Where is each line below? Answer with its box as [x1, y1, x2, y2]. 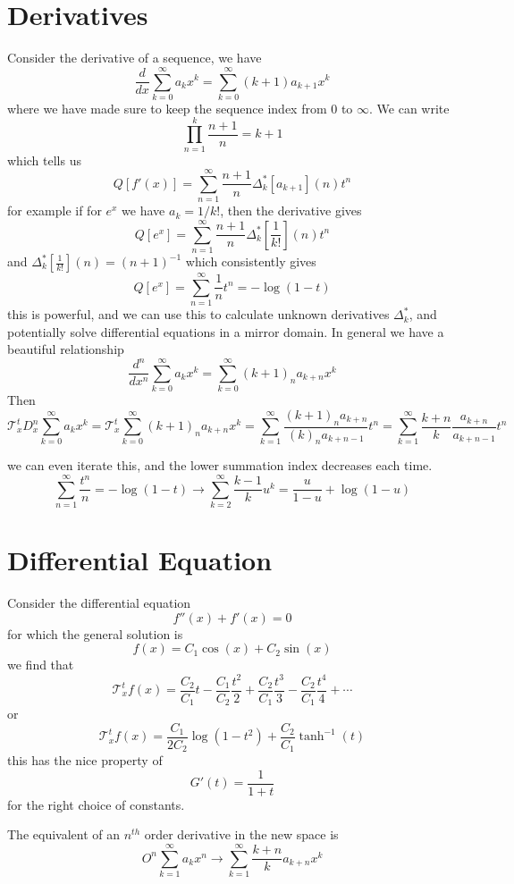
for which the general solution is [7, 624, 183, 643]
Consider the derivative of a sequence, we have [7, 48, 262, 67]
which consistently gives [185, 252, 316, 270]
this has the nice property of [7, 751, 163, 770]
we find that [7, 655, 74, 674]
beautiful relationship [7, 340, 124, 358]
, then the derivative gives [220, 201, 362, 220]
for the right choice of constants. [7, 795, 185, 813]
